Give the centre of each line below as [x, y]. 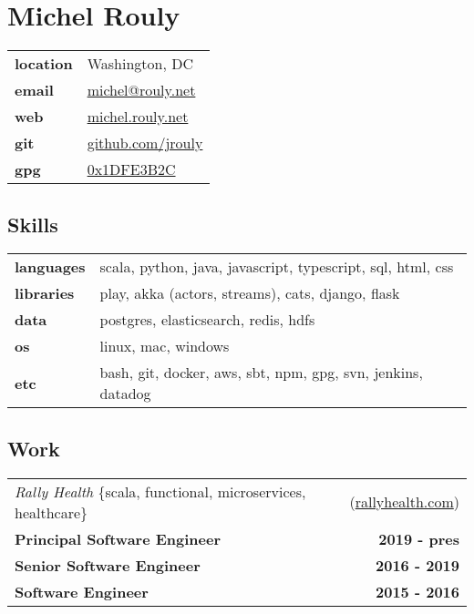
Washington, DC [140, 64]
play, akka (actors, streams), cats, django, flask [250, 293]
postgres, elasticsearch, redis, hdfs [207, 320]
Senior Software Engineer [108, 565]
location [44, 64]
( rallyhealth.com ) [404, 502]
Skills [33, 224]
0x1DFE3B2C [131, 169]
